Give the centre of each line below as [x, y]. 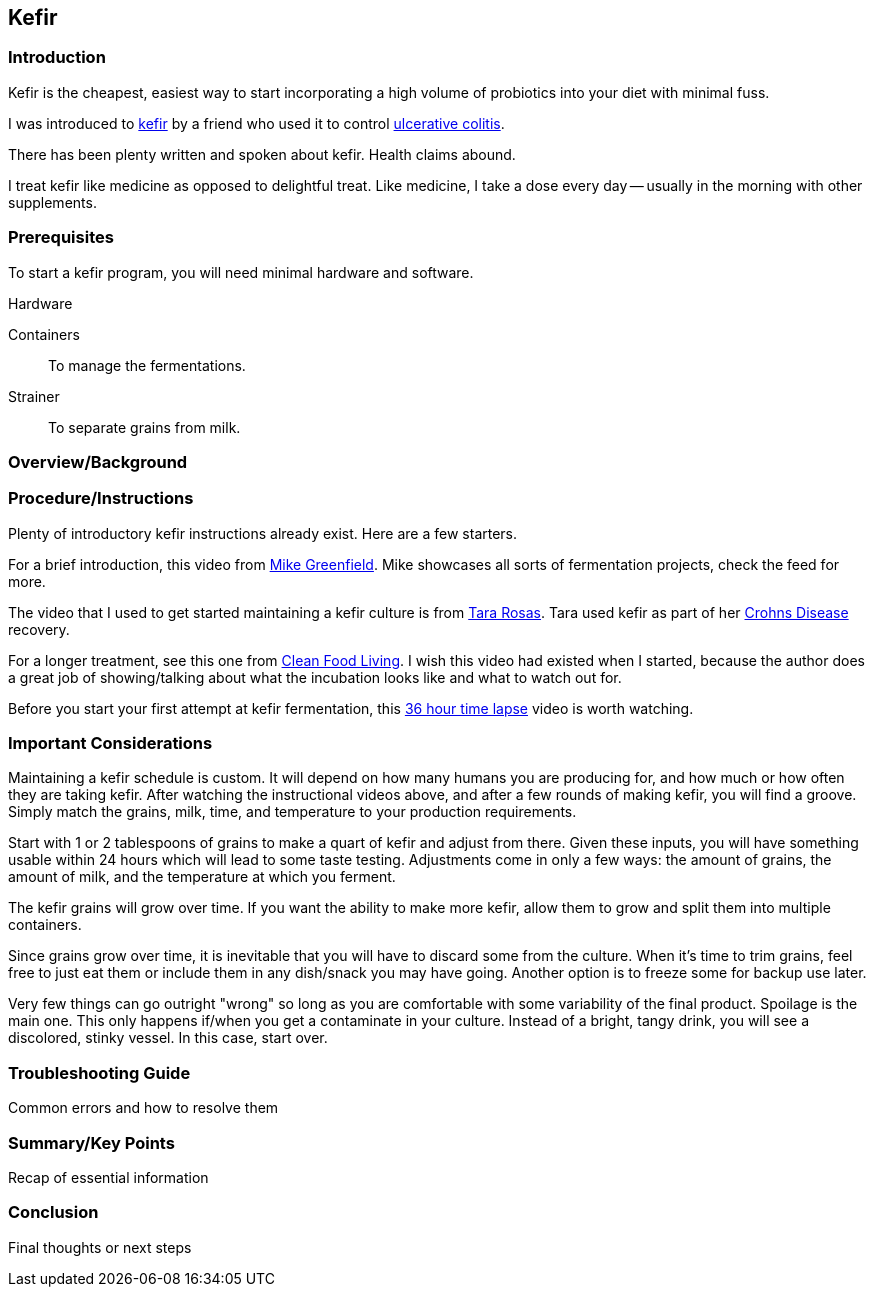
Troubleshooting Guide [99, 1072]
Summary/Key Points [91, 1142]
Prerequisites [61, 237]
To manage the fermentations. [147, 365]
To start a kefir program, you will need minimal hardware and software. [241, 272]
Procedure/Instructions [101, 498]
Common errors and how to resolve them [143, 1108]
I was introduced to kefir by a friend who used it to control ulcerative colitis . [256, 123]
